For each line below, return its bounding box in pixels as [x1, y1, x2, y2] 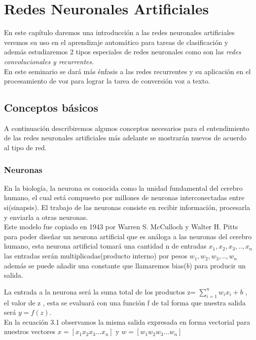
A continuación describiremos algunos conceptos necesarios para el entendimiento [4, 123, 250, 133]
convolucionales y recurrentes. [4, 56, 94, 66]
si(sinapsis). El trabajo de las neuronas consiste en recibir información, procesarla [4, 202, 250, 212]
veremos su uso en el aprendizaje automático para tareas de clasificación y [4, 37, 228, 47]
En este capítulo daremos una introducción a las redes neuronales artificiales [4, 27, 235, 38]
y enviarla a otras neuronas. [4, 212, 88, 222]
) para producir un [189, 260, 246, 270]
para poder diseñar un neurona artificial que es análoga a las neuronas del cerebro [4, 231, 252, 241]
